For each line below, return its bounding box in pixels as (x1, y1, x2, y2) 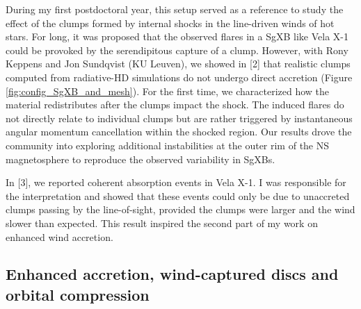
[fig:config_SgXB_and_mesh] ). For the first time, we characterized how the (6, 83, 330, 98)
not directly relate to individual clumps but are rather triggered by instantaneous (6, 110, 353, 125)
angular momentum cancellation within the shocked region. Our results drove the (6, 124, 352, 139)
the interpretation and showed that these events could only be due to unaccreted (6, 188, 350, 203)
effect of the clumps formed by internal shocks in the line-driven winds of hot (6, 15, 335, 30)
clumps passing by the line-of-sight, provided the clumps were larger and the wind (6, 202, 355, 217)
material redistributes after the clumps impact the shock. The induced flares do (6, 97, 344, 112)
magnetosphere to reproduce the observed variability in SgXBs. (6, 151, 275, 166)
